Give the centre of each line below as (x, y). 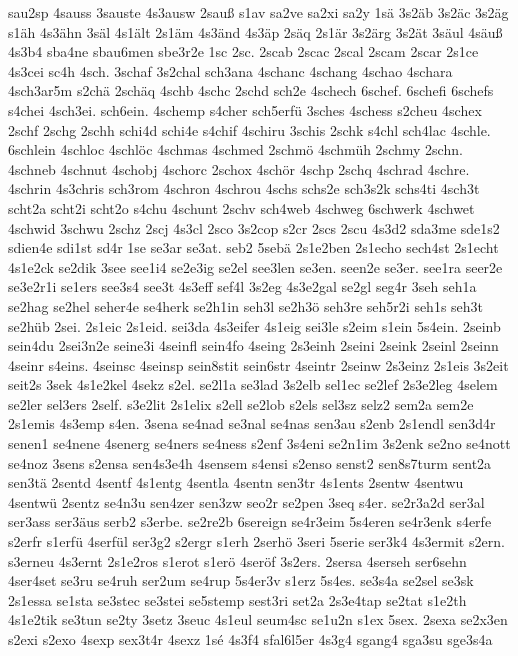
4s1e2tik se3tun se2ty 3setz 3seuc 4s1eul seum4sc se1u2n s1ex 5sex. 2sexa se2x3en (258, 619)
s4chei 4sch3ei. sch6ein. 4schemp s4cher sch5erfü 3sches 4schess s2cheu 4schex (245, 109)
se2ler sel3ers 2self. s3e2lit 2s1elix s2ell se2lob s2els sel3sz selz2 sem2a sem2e (241, 403)
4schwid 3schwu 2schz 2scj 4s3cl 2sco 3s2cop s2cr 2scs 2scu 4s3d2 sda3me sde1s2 (254, 227)
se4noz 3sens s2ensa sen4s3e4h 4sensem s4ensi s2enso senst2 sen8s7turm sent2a (250, 462)
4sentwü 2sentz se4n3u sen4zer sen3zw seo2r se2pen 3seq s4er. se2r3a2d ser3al (246, 501)
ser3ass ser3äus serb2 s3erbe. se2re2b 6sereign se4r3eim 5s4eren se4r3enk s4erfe (250, 521)
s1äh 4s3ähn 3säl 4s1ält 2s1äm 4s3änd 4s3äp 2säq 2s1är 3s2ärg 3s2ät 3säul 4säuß (255, 31)
